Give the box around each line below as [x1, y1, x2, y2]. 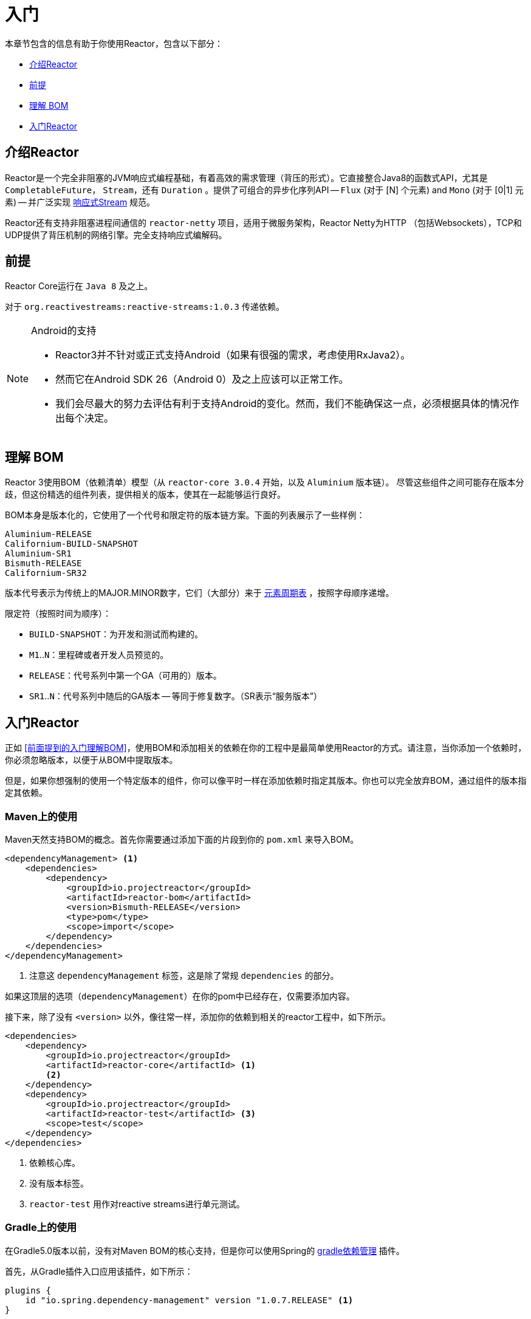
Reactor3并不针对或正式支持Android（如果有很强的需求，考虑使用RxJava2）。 [55, 349, 411, 361]
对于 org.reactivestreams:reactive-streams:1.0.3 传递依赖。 [5, 301, 284, 312]
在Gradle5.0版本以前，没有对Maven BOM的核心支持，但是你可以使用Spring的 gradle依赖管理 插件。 [5, 1245, 405, 1256]
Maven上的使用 [5, 810, 78, 823]
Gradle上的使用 [5, 1221, 77, 1234]
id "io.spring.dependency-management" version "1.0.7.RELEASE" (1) [25, 1295, 354, 1305]
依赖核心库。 [29, 1157, 80, 1168]
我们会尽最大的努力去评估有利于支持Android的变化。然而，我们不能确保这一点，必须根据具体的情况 [55, 397, 510, 410]
